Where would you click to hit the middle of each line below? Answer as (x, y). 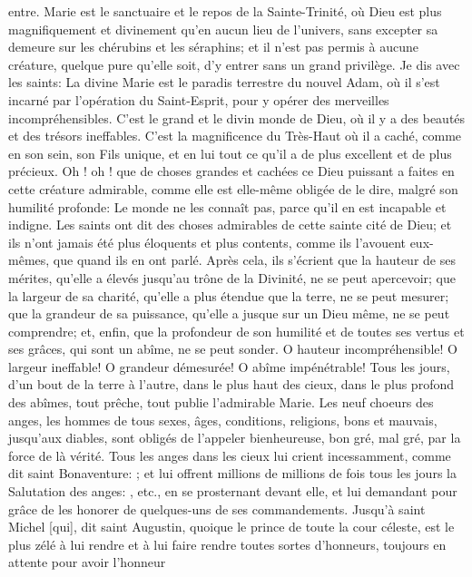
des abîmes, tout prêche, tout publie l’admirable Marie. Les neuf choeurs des (221, 402)
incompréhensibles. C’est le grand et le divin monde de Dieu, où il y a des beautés (237, 117)
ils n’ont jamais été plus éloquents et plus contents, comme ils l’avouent (207, 242)
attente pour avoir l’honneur (87, 562)
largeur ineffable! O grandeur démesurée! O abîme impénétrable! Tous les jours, (229, 366)
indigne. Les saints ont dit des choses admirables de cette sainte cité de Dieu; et (230, 225)
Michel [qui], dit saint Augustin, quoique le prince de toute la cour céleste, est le (231, 527)
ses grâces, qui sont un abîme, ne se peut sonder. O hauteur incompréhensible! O (233, 349)
